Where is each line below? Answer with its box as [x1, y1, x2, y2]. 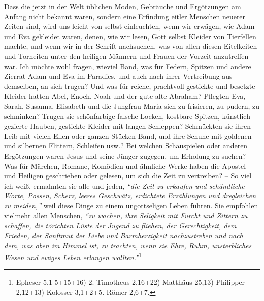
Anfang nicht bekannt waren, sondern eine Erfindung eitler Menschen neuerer [4, 11, 246, 21]
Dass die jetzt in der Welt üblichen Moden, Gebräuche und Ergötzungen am [4, 1, 241, 11]
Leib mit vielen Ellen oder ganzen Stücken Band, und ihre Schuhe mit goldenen [4, 130, 252, 141]
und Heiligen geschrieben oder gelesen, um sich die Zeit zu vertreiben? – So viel [4, 170, 252, 181]
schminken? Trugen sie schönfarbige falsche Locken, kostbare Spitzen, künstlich [4, 110, 250, 121]
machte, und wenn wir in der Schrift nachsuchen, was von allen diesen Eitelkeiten [4, 41, 257, 51]
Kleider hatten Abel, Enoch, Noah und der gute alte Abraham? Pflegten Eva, [4, 91, 246, 101]
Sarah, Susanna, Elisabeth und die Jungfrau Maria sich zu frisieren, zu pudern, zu [4, 100, 260, 111]
